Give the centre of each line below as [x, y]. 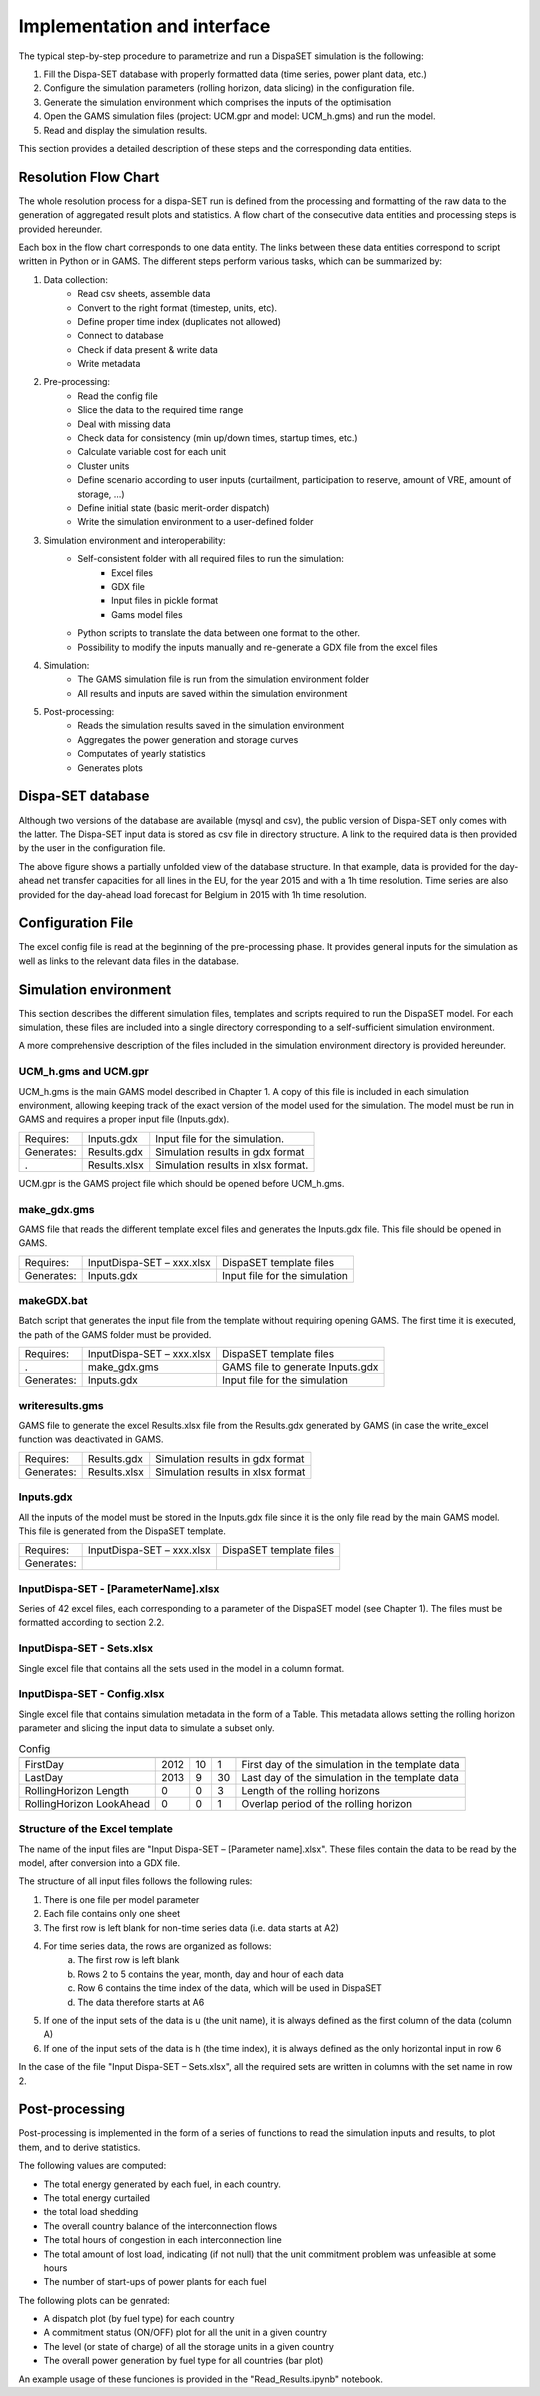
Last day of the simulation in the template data [350, 1777]
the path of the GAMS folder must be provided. [115, 1334]
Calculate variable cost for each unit [152, 452]
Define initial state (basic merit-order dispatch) [173, 508]
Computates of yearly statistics [141, 754]
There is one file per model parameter [121, 1899]
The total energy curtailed [96, 2197]
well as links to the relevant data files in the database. [128, 961]
